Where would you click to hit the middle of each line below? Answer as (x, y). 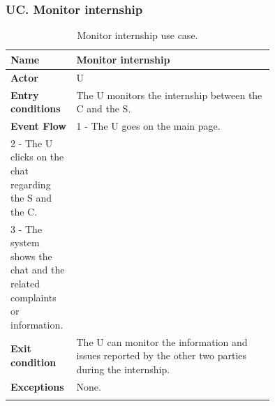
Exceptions (37, 386)
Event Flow (38, 125)
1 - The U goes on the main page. (148, 125)
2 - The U (32, 143)
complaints (34, 297)
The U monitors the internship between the (169, 95)
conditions (36, 108)
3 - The (27, 228)
